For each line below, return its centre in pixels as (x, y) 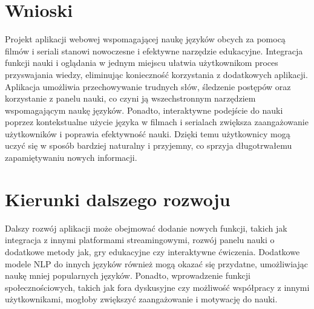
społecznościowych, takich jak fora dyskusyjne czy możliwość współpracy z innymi (157, 287)
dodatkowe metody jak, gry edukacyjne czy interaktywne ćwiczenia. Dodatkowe (152, 251)
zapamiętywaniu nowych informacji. (71, 158)
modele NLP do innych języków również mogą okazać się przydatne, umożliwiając (157, 263)
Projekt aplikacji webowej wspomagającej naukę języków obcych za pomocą (145, 39)
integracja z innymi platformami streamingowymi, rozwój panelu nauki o (140, 240)
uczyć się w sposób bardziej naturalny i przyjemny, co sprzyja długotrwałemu (149, 145)
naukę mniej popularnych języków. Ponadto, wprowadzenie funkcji (128, 275)
